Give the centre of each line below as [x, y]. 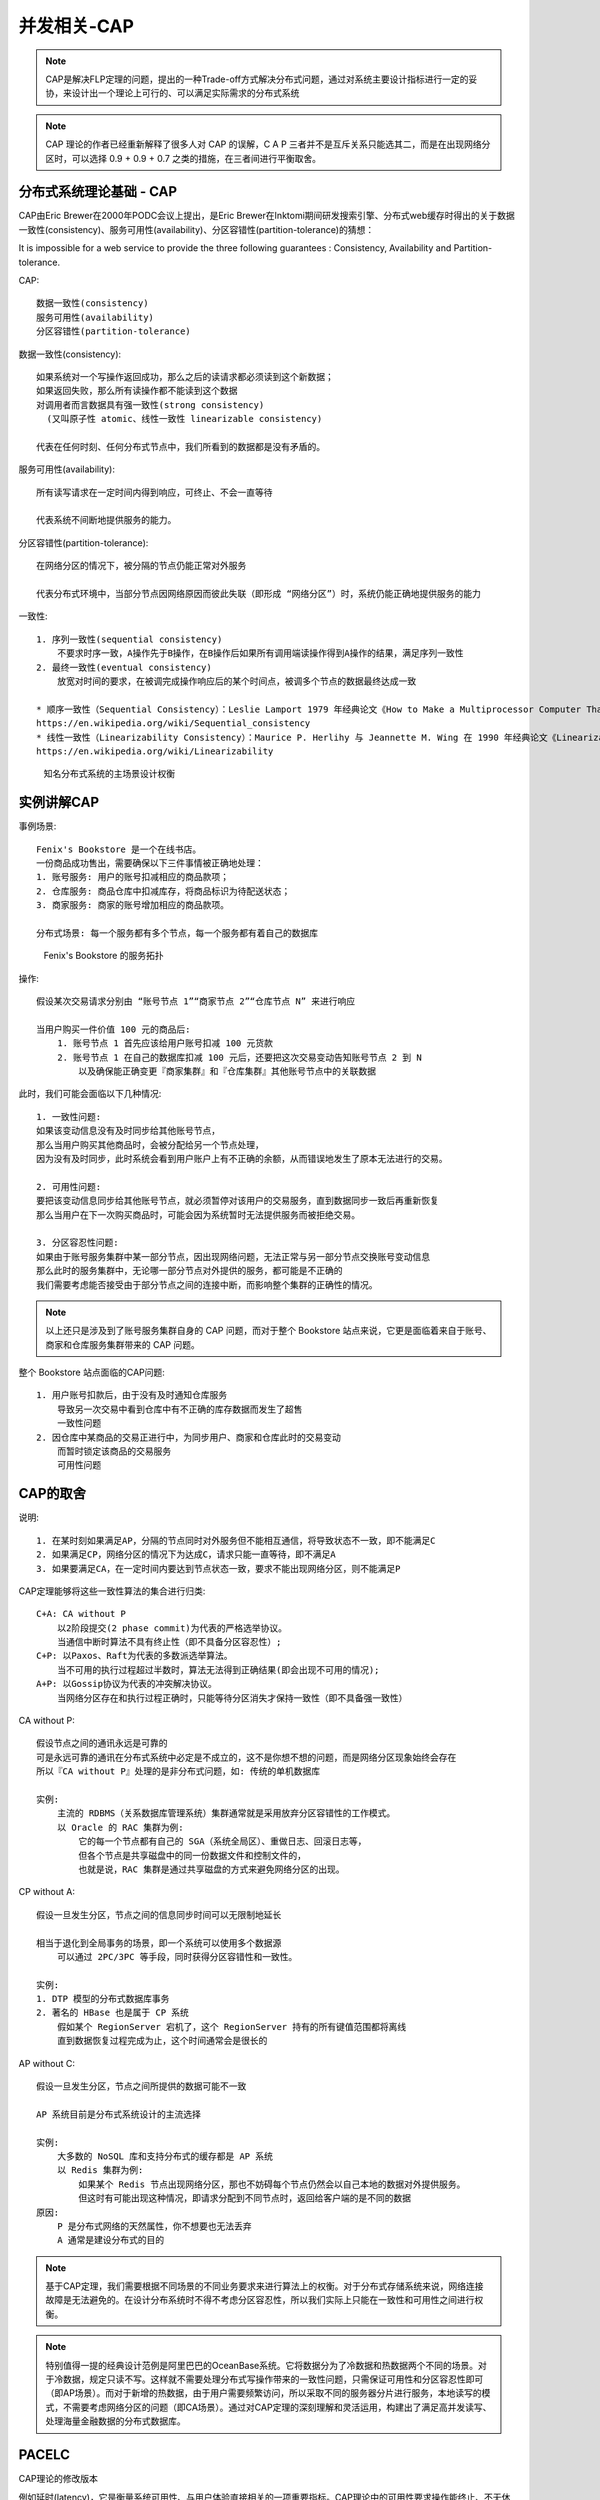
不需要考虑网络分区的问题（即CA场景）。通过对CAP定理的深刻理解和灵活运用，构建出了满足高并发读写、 [277, 2407]
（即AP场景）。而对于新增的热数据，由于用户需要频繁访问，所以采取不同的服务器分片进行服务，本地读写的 [263, 2393]
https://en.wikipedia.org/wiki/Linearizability [155, 751]
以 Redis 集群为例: [100, 2170]
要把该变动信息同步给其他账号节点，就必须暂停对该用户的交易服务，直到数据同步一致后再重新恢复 [237, 1201]
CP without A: [46, 1892]
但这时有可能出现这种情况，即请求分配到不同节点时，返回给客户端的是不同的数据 [245, 2198]
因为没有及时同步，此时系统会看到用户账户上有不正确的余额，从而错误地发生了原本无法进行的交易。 [242, 1159]
